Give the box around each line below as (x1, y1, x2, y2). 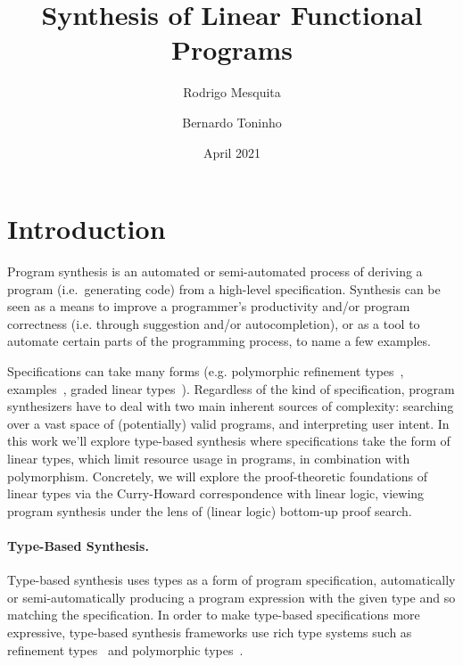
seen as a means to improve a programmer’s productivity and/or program (7, 297, 410, 316)
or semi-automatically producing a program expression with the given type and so (7, 587, 456, 606)
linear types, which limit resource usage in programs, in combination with (7, 448, 410, 467)
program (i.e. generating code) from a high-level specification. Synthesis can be (7, 279, 441, 298)
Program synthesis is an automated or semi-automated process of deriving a (7, 262, 423, 281)
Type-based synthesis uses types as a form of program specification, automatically (7, 571, 456, 589)
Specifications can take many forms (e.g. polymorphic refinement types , (7, 362, 404, 380)
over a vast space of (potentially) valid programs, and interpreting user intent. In (7, 414, 450, 432)
